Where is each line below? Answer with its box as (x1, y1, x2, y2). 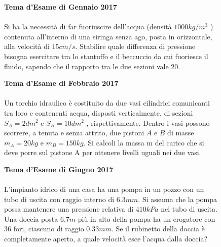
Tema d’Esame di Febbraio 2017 (4, 78, 119, 88)
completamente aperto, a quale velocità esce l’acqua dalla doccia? (4, 233, 208, 244)
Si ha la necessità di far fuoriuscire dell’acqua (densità (4, 21, 172, 32)
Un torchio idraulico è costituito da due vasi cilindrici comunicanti (4, 97, 210, 108)
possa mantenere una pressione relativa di (4, 204, 134, 214)
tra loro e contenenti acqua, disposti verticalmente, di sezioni (4, 107, 193, 118)
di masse (167, 127, 194, 138)
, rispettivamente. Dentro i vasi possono (86, 117, 210, 128)
